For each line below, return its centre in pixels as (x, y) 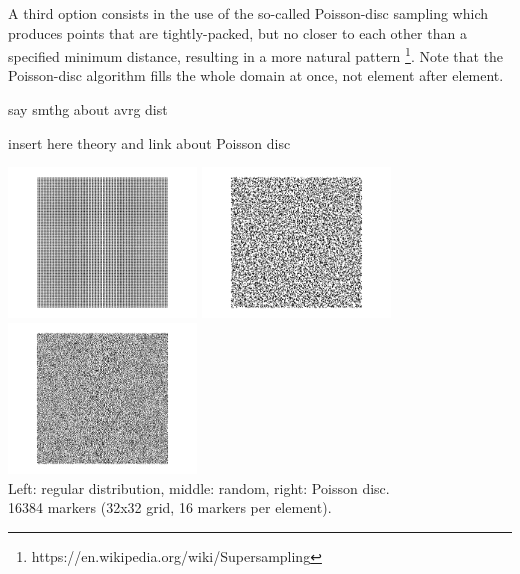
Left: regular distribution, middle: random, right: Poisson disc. (199, 487)
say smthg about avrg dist (88, 109)
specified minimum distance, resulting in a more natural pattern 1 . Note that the (256, 54)
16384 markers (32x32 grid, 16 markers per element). (170, 507)
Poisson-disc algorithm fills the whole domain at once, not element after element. (256, 75)
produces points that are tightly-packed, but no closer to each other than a (237, 32)
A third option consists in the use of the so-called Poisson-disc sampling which (248, 13)
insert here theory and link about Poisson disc (149, 142)
